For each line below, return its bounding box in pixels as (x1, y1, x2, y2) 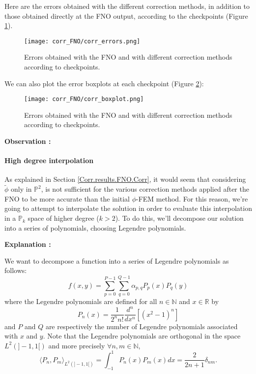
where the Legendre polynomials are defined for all (4, 296, 157, 306)
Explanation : (4, 239, 51, 249)
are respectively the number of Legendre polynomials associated (45, 321, 238, 331)
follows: (4, 265, 27, 275)
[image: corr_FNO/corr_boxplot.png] (24, 96, 144, 103)
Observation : (4, 136, 51, 146)
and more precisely (48, 340, 105, 350)
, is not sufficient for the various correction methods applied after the (41, 184, 249, 194)
